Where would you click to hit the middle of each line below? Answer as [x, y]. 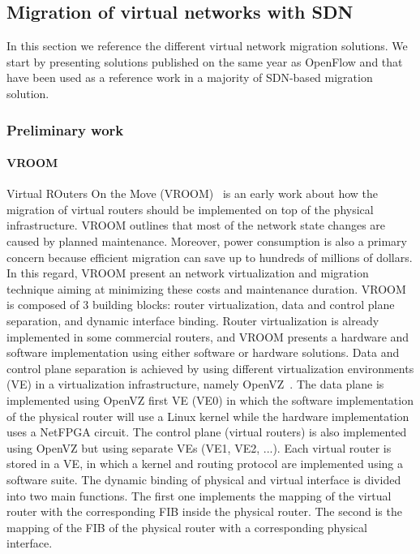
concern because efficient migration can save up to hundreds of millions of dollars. [210, 257]
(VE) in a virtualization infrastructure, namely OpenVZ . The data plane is [195, 384]
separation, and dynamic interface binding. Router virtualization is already [193, 320]
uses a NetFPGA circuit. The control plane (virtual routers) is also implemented [207, 432]
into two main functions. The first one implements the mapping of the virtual [199, 495]
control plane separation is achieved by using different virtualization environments [210, 368]
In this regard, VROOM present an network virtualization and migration [188, 273]
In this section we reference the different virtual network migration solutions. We [207, 46]
